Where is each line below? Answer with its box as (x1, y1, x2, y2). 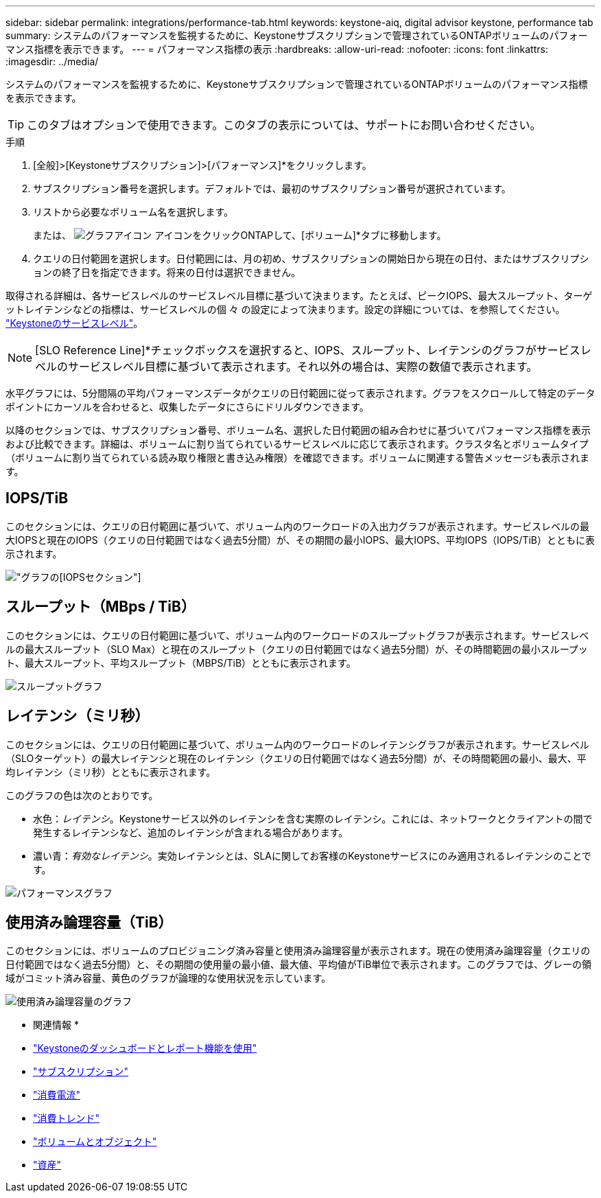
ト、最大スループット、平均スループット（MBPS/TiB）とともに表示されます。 (5, 656, 356, 669)
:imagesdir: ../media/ (5, 56, 99, 67)
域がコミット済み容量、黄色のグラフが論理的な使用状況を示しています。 (5, 972, 331, 984)
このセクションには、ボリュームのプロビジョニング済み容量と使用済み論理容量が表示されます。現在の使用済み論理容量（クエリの (5, 945, 591, 957)
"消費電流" (33, 1089, 81, 1101)
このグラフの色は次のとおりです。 (5, 789, 158, 801)
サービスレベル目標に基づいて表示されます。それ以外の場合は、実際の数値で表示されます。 (68, 360, 538, 373)
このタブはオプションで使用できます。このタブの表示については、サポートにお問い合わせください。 (27, 118, 541, 132)
